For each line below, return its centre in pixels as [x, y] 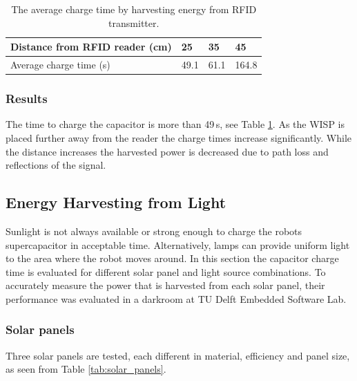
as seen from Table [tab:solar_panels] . [86, 369]
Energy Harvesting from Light [116, 202]
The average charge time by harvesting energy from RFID [134, 9]
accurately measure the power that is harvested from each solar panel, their [165, 285]
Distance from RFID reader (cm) [91, 47]
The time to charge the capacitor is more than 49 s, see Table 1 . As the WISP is [175, 124]
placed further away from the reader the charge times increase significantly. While [178, 137]
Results [27, 99]
